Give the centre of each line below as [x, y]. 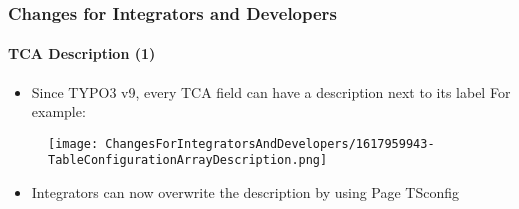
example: [58, 111]
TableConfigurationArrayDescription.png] [188, 160]
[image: [73, 143]
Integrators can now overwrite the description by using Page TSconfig [245, 192]
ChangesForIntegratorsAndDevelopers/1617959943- [270, 143]
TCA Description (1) [82, 53]
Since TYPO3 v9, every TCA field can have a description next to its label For [271, 91]
